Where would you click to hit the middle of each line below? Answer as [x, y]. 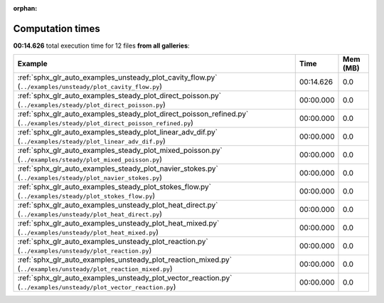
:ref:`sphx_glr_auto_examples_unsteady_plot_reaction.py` [113, 242]
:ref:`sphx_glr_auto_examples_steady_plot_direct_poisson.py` [119, 96]
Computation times [57, 28]
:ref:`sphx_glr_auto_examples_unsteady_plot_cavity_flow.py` [117, 78]
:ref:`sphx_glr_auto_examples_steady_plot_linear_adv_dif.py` [118, 132]
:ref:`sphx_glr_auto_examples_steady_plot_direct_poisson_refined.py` [133, 114]
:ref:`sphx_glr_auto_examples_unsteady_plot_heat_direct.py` [118, 205]
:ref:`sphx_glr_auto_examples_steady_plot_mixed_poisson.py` [120, 151]
